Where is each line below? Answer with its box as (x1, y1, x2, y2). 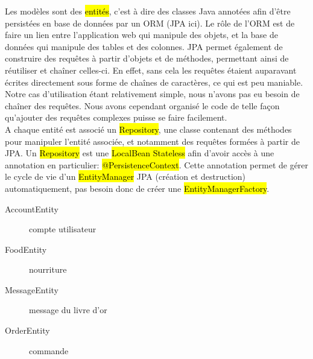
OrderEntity (5, 324, 50, 337)
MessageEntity (5, 283, 59, 296)
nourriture (29, 263, 67, 276)
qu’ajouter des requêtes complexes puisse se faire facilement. (5, 111, 227, 124)
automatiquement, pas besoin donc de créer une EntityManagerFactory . (5, 182, 270, 194)
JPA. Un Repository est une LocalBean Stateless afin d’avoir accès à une (5, 147, 274, 159)
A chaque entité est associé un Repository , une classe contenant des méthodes (5, 122, 292, 135)
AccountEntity (5, 202, 58, 215)
